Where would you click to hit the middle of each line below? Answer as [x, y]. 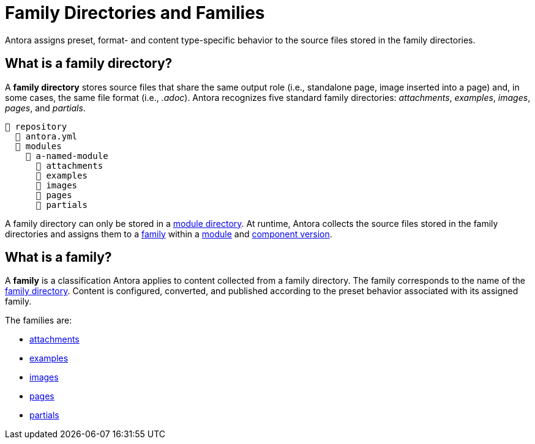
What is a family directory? [89, 64]
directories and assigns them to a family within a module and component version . [169, 234]
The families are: [39, 320]
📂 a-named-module [67, 156]
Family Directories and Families [135, 13]
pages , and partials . [45, 108]
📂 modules [38, 146]
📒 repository [36, 126]
